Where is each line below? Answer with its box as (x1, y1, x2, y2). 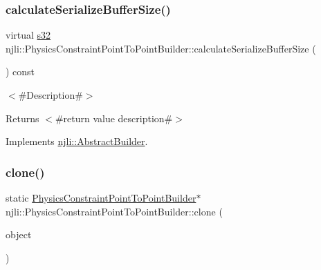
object (6, 227, 32, 242)
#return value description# (55, 110, 173, 125)
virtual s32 (6, 28, 51, 42)
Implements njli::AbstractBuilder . (6, 134, 148, 148)
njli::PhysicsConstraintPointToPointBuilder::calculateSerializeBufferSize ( (6, 41, 316, 55)
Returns (6, 110, 39, 125)
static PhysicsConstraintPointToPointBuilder (6, 191, 196, 204)
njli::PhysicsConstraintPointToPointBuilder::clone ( (6, 204, 223, 218)
